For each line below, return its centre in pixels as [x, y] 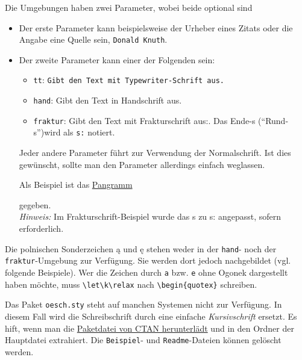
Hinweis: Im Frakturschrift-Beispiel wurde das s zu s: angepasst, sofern [150, 216]
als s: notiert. [89, 132]
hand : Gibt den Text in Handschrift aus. [108, 100]
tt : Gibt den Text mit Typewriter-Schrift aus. [129, 80]
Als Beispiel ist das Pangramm [76, 185]
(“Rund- [273, 120]
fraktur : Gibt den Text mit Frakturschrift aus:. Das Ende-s [144, 120]
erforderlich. [41, 228]
